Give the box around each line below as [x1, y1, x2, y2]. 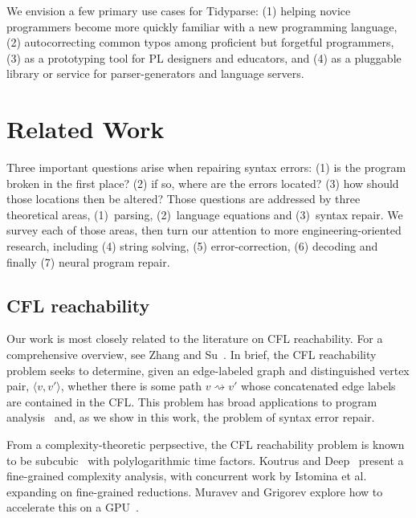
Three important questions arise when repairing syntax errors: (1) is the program [6, 159, 406, 176]
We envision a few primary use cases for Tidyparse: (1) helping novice [6, 2, 351, 18]
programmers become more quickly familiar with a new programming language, [6, 18, 398, 35]
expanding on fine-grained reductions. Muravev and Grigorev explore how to [6, 483, 383, 500]
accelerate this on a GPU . [6, 499, 139, 516]
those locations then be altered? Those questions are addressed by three [6, 190, 361, 207]
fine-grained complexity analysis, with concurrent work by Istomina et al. [6, 467, 367, 484]
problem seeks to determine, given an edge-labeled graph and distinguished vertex [6, 361, 410, 378]
